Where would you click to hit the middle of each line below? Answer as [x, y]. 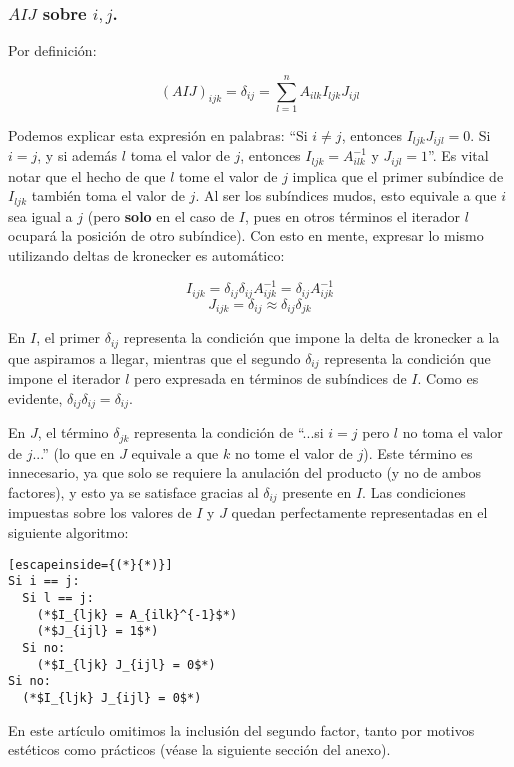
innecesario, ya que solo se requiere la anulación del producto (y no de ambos [244, 472]
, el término [73, 432]
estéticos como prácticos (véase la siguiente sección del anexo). [199, 749]
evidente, [35, 397]
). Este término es [418, 452]
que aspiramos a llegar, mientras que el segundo [154, 357]
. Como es [448, 378]
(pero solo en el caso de [161, 215]
